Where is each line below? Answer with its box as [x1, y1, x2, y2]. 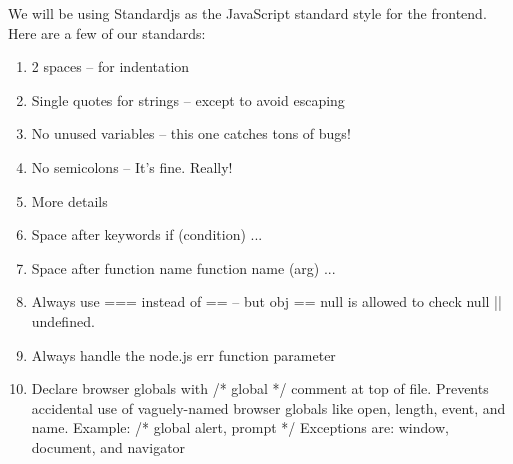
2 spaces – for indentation [31, 56, 190, 77]
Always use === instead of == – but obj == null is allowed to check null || [31, 291, 502, 312]
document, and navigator [31, 436, 186, 457]
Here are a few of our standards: [8, 22, 206, 43]
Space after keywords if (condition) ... [31, 224, 263, 245]
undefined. [31, 310, 95, 331]
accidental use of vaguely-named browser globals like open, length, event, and [31, 397, 506, 418]
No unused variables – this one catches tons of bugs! [31, 123, 351, 144]
